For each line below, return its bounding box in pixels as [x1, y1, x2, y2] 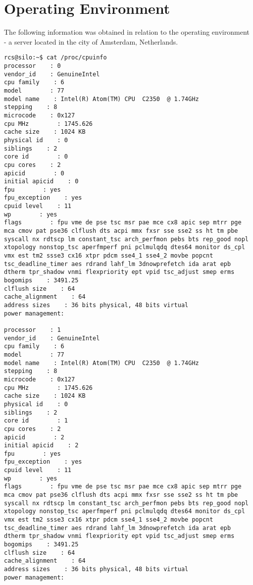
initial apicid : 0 [4, 178, 79, 185]
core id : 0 [4, 153, 68, 160]
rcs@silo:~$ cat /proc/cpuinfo [4, 54, 107, 61]
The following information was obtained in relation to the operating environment [4, 27, 250, 37]
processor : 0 [4, 62, 61, 69]
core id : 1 [4, 417, 68, 425]
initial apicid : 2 [4, 442, 79, 449]
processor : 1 [4, 326, 61, 333]
